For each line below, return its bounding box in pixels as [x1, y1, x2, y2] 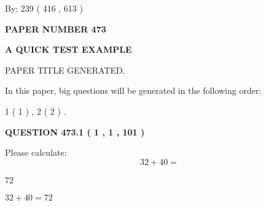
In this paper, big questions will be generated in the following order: [5, 84, 262, 97]
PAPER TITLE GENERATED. [5, 63, 125, 76]
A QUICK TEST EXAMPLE [5, 43, 132, 56]
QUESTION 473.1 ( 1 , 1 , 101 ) [5, 125, 145, 138]
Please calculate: [5, 146, 67, 159]
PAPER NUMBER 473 [5, 22, 106, 35]
